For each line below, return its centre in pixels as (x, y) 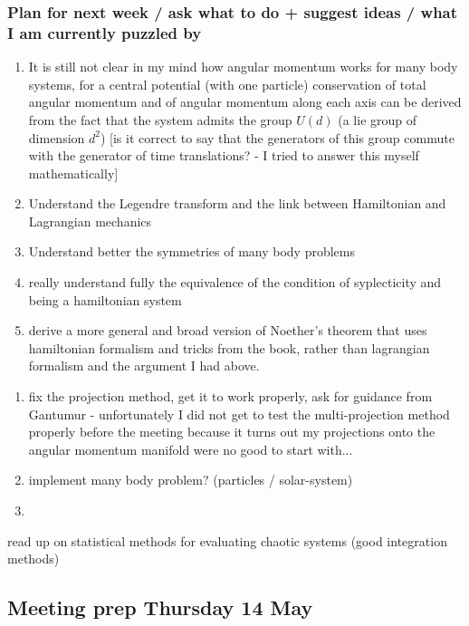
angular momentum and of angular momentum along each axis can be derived (245, 102)
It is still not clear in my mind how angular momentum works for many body (243, 67)
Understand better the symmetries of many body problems (191, 251)
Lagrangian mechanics (90, 221)
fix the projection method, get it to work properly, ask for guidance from (230, 396)
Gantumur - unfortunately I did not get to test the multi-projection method (239, 414)
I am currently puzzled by (105, 32)
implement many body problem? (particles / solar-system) (191, 480)
